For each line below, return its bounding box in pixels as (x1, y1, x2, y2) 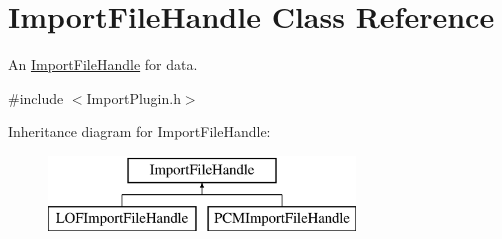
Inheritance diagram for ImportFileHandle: (8, 121, 271, 142)
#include (8, 87, 64, 108)
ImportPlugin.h (86, 87, 181, 108)
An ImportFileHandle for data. (8, 54, 198, 75)
